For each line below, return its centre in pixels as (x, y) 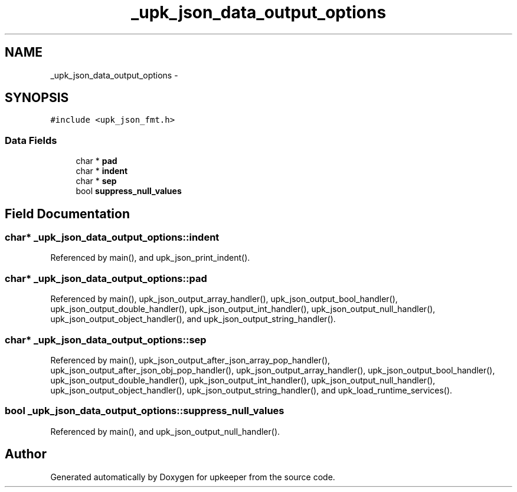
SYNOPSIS (37, 98)
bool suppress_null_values (129, 191)
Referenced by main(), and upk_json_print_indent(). (150, 258)
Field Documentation (67, 214)
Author (26, 454)
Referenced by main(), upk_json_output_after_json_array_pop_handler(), (190, 360)
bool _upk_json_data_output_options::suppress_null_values (145, 411)
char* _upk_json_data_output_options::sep (106, 340)
